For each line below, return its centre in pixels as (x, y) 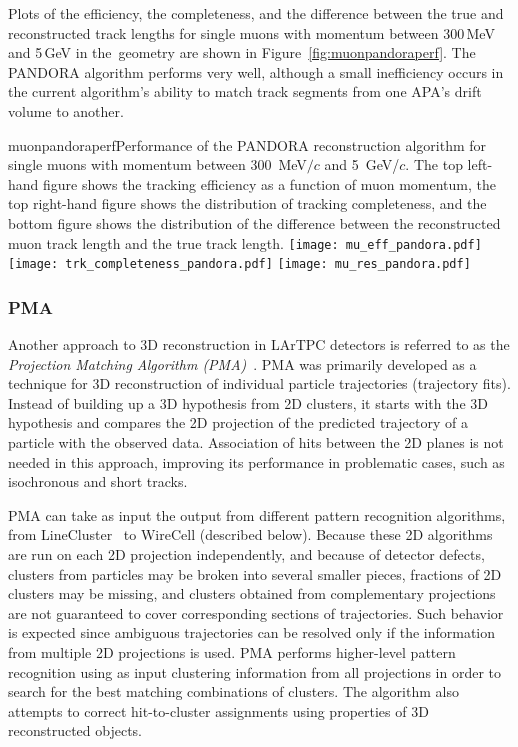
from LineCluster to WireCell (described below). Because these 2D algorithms (250, 534)
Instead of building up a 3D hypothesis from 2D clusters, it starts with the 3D (248, 402)
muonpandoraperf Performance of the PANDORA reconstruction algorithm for (247, 144)
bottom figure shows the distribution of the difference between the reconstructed (254, 222)
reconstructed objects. (75, 730)
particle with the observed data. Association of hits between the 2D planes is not (256, 442)
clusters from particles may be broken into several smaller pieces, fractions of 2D (255, 573)
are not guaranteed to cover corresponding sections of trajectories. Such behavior (256, 612)
